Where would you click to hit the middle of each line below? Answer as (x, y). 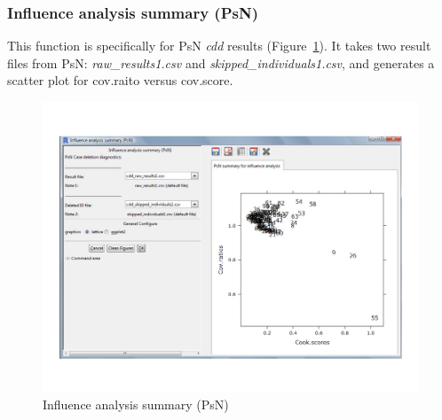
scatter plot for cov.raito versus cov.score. (120, 80)
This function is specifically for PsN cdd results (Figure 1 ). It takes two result (219, 46)
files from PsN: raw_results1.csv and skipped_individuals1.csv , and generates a (221, 62)
